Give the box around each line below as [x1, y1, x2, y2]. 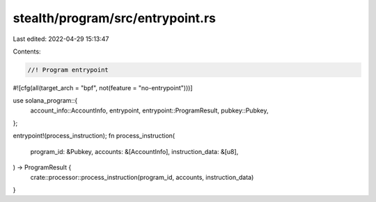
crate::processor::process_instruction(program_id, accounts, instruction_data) [30, 173, 254, 181]
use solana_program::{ [13, 96, 78, 105]
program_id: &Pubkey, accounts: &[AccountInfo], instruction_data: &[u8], [30, 147, 239, 155]
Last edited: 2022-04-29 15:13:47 [13, 35, 109, 43]
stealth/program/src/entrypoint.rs [13, 10, 216, 26]
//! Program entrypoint [27, 66, 109, 74]
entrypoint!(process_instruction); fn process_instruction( [13, 132, 175, 140]
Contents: [13, 47, 41, 56]
